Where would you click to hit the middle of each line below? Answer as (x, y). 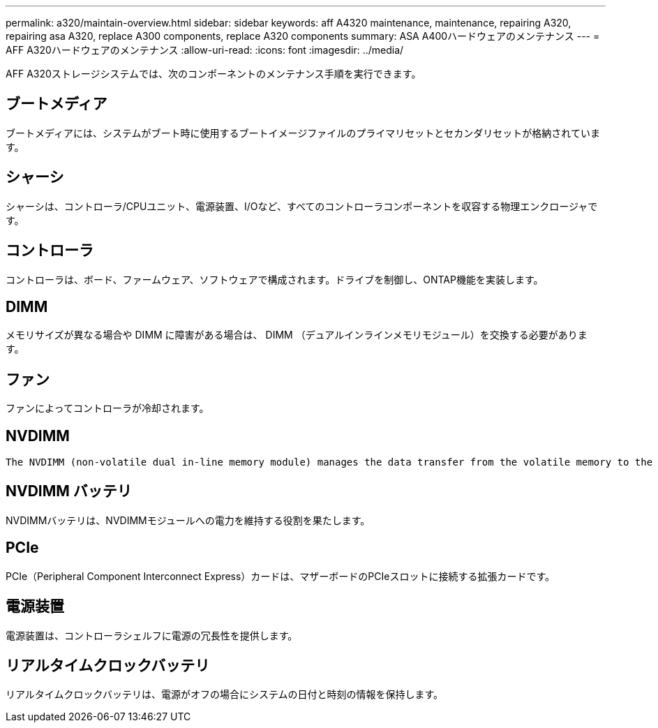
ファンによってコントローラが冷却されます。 (107, 408)
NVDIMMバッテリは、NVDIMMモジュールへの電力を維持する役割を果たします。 (188, 520)
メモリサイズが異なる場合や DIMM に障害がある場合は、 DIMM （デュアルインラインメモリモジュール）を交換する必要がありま (297, 335)
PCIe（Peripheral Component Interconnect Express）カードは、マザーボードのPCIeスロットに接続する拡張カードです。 (281, 576)
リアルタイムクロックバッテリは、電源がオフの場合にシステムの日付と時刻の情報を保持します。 (225, 694)
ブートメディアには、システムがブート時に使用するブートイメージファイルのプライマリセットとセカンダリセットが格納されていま (303, 133)
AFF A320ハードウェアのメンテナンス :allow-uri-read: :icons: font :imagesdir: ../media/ (205, 50)
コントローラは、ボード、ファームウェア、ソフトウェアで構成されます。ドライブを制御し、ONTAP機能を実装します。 (275, 279)
